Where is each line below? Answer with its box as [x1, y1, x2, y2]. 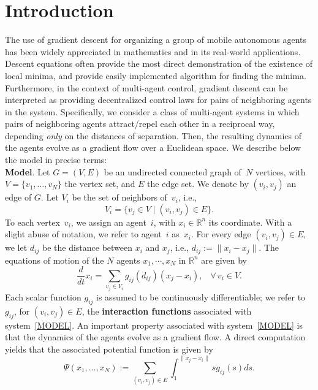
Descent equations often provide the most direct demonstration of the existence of [5, 57, 312, 70]
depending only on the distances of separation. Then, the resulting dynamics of [5, 129, 302, 142]
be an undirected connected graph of [104, 165, 241, 178]
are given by [201, 253, 248, 266]
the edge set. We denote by [147, 177, 249, 190]
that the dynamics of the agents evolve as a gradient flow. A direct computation [5, 331, 306, 343]
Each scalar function [5, 290, 81, 303]
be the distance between [42, 241, 133, 254]
